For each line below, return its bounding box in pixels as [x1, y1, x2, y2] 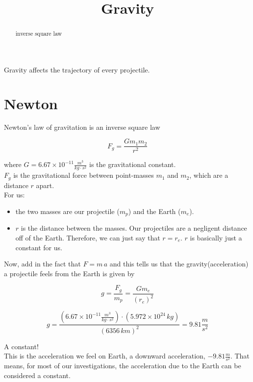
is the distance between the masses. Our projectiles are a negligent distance [21, 223, 247, 233]
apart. [36, 180, 54, 190]
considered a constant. [4, 370, 71, 380]
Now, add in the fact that [4, 259, 81, 269]
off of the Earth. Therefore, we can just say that [15, 233, 160, 243]
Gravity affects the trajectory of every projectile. [4, 64, 150, 74]
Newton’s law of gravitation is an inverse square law [4, 121, 160, 132]
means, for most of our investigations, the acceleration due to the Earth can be [4, 360, 241, 371]
